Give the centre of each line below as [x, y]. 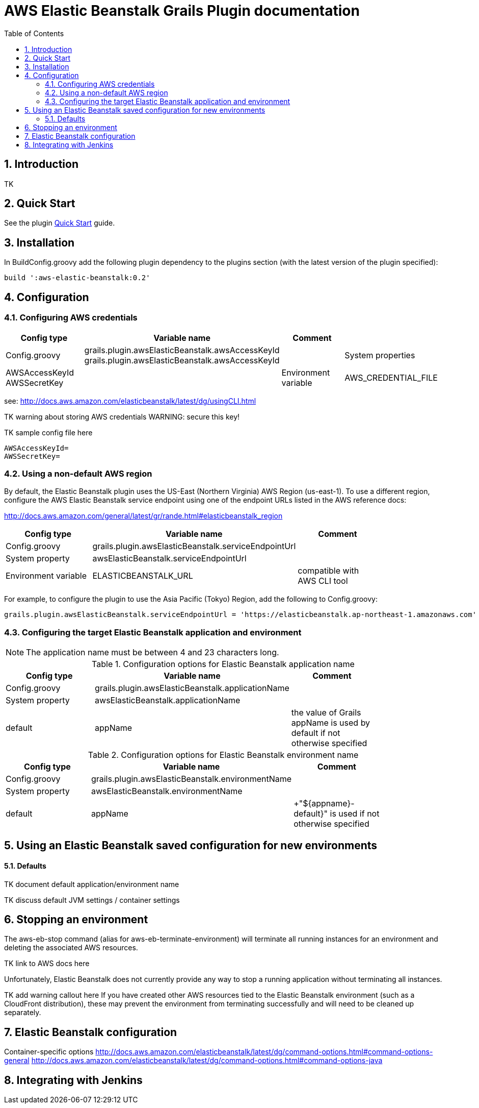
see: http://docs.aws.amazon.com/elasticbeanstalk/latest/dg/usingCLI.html [130, 401]
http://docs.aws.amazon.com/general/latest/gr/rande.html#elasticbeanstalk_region [143, 516]
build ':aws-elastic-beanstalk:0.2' [77, 278]
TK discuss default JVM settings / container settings [92, 900]
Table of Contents [34, 33]
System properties [380, 355]
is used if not [355, 814]
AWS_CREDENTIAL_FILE [391, 377]
